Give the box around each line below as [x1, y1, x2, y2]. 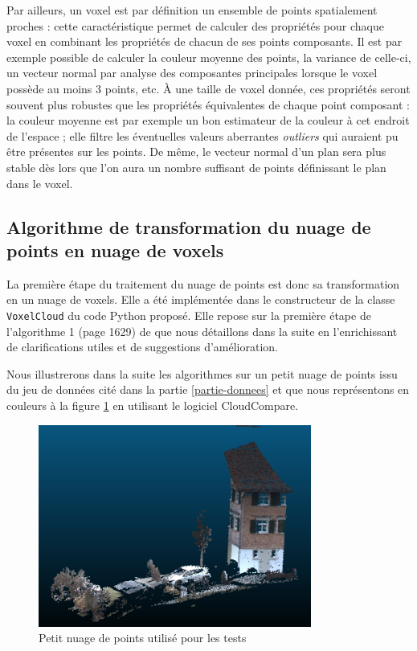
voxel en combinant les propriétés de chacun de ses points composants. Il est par [6, 33, 403, 50]
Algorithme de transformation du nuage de [6, 214, 371, 239]
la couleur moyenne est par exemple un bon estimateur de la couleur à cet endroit [6, 112, 410, 129]
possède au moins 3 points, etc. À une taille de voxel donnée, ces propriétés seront [6, 80, 411, 96]
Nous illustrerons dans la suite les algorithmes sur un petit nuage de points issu [6, 365, 398, 382]
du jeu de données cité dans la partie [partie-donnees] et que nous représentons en [6, 381, 410, 398]
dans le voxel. [6, 174, 73, 191]
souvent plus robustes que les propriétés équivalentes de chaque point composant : [6, 96, 410, 113]
